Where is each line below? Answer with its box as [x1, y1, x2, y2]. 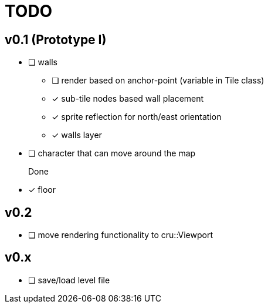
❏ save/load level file [28, 274, 110, 285]
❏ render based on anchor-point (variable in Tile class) [52, 75, 264, 86]
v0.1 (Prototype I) [5, 32, 107, 47]
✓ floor [28, 185, 56, 195]
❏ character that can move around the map [28, 148, 196, 159]
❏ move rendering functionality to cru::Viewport [28, 230, 213, 240]
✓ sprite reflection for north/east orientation [52, 112, 222, 122]
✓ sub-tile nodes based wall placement [52, 93, 204, 104]
